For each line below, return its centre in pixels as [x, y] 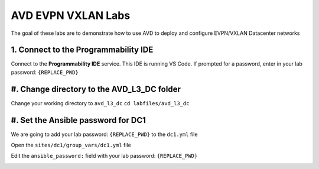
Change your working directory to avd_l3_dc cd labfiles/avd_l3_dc [100, 103]
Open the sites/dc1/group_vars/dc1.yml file [71, 145]
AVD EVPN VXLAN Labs [71, 15]
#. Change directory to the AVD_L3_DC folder [96, 89]
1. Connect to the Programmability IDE [82, 50]
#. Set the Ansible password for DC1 [78, 120]
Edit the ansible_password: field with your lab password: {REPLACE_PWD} [104, 156]
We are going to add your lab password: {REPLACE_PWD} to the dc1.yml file [104, 134]
